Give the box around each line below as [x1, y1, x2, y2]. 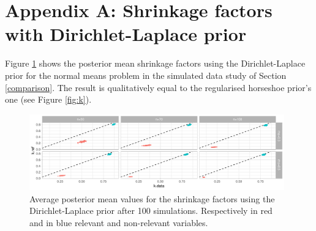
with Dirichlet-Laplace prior [5, 21, 247, 46]
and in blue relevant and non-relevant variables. [29, 216, 208, 229]
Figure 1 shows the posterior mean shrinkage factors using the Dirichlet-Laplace [5, 57, 306, 70]
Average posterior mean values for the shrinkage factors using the [29, 192, 275, 205]
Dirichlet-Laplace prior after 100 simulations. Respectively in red [29, 204, 273, 217]
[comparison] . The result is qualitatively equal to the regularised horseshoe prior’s [5, 81, 312, 94]
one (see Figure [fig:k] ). [5, 93, 92, 106]
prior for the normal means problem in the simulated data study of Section [5, 68, 287, 81]
